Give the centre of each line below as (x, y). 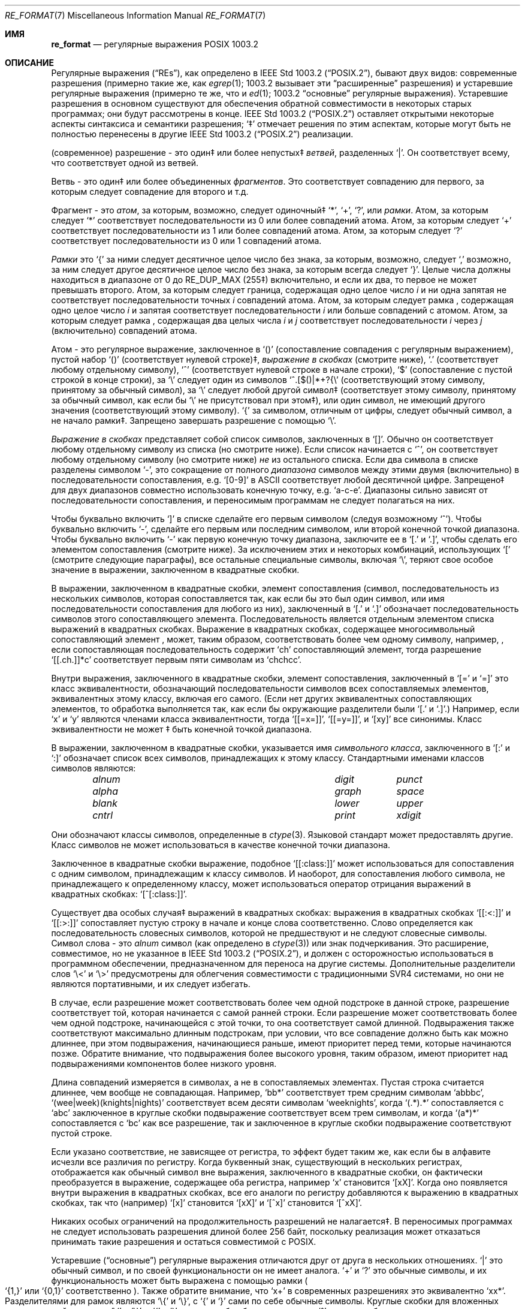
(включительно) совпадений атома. (124, 331)
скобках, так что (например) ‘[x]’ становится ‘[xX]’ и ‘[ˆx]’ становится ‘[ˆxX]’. (207, 1203)
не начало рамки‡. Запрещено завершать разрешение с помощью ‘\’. (194, 420)
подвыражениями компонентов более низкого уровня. (164, 1064)
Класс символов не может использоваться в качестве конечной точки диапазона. (221, 845)
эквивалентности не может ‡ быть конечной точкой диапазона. (182, 729)
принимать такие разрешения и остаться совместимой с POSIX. (184, 1242)
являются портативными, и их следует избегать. (151, 984)
